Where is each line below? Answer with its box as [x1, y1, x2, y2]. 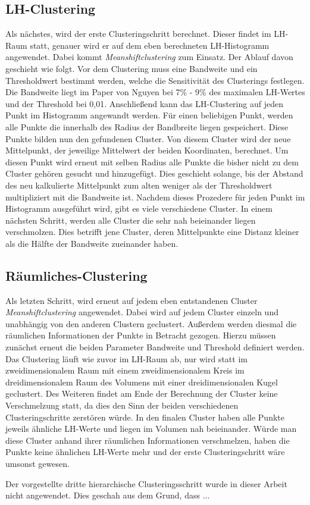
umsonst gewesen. [5, 457, 70, 469]
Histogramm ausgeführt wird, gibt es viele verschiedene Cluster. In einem [5, 202, 273, 215]
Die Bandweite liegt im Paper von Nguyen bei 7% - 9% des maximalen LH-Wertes [5, 86, 305, 98]
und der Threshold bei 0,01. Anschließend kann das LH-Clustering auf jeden [5, 97, 283, 109]
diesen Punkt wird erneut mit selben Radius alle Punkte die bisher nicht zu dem [5, 155, 299, 168]
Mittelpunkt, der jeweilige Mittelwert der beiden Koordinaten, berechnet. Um [5, 144, 289, 156]
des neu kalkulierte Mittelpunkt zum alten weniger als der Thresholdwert [5, 178, 273, 191]
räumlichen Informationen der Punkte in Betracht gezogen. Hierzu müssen [5, 329, 276, 341]
